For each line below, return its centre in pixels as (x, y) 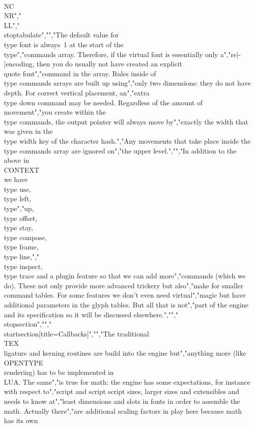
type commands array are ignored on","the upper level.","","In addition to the (120, 150)
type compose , (26, 237)
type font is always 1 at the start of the (64, 44)
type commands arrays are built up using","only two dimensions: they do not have (127, 83)
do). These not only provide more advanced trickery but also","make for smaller (124, 285)
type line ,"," (22, 257)
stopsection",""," (28, 324)
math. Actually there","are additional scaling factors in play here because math (123, 411)
